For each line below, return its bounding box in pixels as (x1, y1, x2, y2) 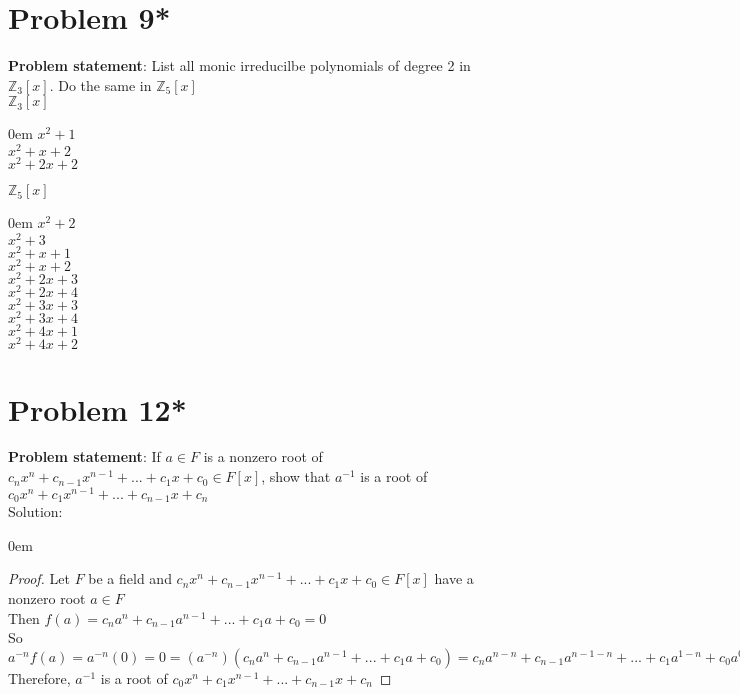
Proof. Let (8, 568, 70, 589)
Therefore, (8, 667, 71, 688)
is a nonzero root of (203, 446, 323, 467)
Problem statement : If (8, 446, 161, 467)
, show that (261, 466, 331, 487)
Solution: (8, 501, 63, 522)
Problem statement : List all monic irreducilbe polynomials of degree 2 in (8, 55, 471, 76)
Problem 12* (8, 388, 187, 429)
